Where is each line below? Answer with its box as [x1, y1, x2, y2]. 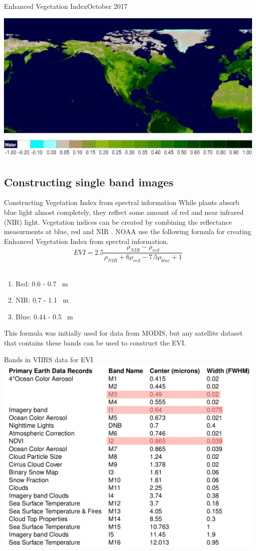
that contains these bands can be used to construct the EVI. [4, 337, 187, 347]
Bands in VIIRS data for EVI [4, 354, 94, 364]
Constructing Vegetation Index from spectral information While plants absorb [4, 197, 239, 207]
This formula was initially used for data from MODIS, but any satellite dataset [4, 328, 243, 338]
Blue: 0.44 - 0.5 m [15, 311, 73, 321]
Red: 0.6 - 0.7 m [15, 278, 68, 288]
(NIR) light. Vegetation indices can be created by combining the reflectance [4, 216, 232, 227]
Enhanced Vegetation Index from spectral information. [4, 236, 169, 246]
